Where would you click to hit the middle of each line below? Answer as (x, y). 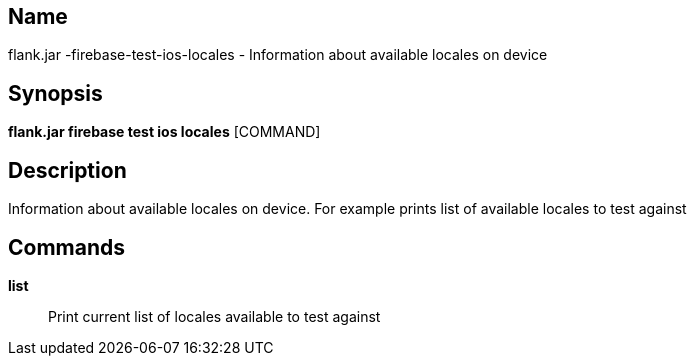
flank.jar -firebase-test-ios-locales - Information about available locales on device (278, 55)
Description (67, 170)
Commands (67, 247)
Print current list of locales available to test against (214, 316)
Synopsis (55, 93)
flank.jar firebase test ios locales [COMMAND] (164, 132)
